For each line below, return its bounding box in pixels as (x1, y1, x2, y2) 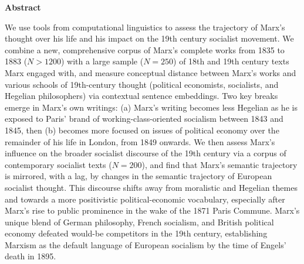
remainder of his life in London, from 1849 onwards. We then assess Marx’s (5, 135, 275, 148)
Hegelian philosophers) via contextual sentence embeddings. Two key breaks (5, 90, 278, 102)
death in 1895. (5, 250, 56, 262)
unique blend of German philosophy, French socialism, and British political (5, 215, 274, 228)
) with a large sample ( (61, 55, 144, 67)
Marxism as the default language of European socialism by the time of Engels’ (5, 238, 286, 251)
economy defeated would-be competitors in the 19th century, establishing (5, 227, 268, 239)
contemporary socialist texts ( (5, 158, 112, 170)
